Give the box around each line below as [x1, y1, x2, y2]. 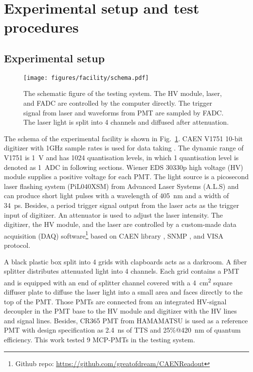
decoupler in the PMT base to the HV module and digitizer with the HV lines [4, 306, 237, 316]
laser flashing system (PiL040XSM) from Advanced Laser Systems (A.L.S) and [4, 181, 239, 191]
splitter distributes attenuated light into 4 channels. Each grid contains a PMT [4, 266, 239, 276]
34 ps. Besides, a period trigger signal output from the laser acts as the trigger [4, 200, 239, 210]
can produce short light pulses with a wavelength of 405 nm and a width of [4, 190, 229, 201]
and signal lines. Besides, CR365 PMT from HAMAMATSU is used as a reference [4, 315, 248, 325]
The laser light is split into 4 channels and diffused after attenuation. [23, 117, 229, 127]
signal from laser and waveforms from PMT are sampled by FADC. [23, 107, 224, 117]
